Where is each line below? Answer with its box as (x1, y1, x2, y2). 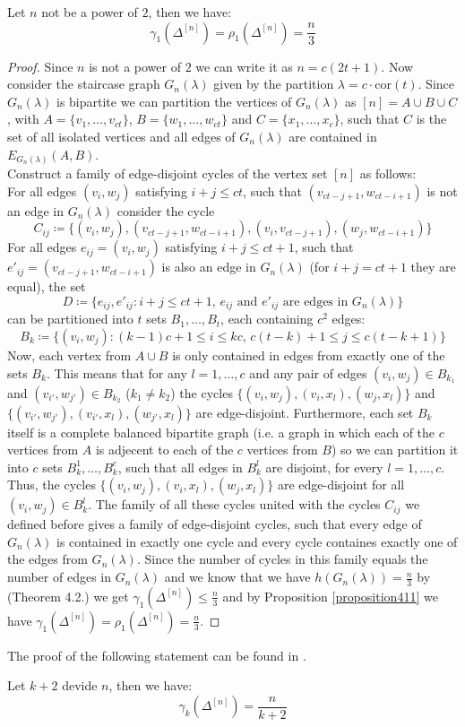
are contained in (288, 126, 377, 145)
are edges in (282, 295, 349, 308)
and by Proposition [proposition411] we (222, 586, 438, 605)
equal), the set (7, 277, 86, 296)
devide (62, 676, 98, 695)
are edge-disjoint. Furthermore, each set (195, 402, 414, 421)
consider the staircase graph (7, 74, 160, 93)
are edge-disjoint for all (277, 475, 405, 494)
